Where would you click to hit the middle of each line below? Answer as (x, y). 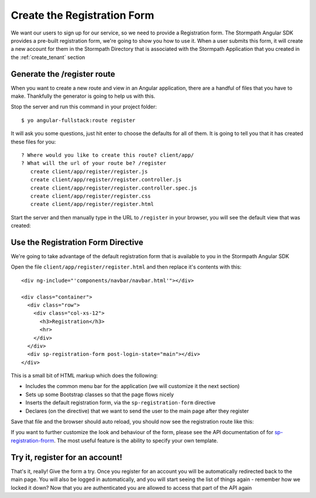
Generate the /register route (63, 74)
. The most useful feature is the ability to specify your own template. (136, 440)
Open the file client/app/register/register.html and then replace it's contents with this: (126, 267)
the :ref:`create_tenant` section (48, 57)
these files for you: (33, 142)
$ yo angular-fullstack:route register (78, 120)
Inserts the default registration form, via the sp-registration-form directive (121, 403)
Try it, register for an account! (67, 457)
